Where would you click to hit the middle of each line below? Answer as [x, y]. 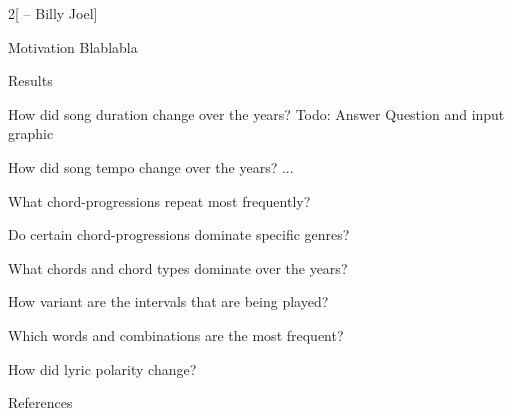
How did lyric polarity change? [102, 368]
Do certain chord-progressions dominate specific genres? [179, 234]
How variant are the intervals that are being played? [168, 301]
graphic [31, 133]
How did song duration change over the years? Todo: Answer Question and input [256, 113]
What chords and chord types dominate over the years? [178, 267]
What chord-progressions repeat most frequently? [159, 200]
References [40, 402]
